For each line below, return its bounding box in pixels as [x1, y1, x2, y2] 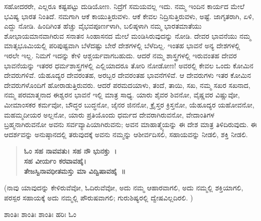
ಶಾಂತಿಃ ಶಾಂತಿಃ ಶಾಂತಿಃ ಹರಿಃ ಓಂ [4, 209, 77, 219]
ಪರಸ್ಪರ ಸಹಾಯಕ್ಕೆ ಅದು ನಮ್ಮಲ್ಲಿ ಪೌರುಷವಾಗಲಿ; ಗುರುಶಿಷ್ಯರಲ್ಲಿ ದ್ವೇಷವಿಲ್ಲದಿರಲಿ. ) [4, 192, 193, 202]
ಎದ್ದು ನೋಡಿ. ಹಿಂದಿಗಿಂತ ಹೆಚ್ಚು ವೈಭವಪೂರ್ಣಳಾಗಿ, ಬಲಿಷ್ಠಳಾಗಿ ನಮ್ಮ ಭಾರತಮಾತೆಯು [4, 21, 202, 31]
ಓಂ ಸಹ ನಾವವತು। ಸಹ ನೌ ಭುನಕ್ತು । [24, 146, 117, 156]
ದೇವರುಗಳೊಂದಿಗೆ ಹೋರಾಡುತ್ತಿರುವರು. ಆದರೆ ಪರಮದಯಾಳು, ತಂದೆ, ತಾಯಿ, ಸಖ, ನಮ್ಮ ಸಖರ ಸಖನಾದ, [4, 79, 250, 90]
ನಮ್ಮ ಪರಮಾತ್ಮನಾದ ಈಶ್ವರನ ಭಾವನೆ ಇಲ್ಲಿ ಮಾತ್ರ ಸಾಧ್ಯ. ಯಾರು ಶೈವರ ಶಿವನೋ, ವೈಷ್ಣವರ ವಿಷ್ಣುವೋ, [4, 89, 240, 100]
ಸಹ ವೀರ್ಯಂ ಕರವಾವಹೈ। [24, 155, 86, 166]
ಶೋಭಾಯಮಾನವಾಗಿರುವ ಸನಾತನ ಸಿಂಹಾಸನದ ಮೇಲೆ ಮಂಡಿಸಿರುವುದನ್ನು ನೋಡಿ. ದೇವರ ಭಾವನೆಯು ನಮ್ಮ [4, 30, 251, 41]
